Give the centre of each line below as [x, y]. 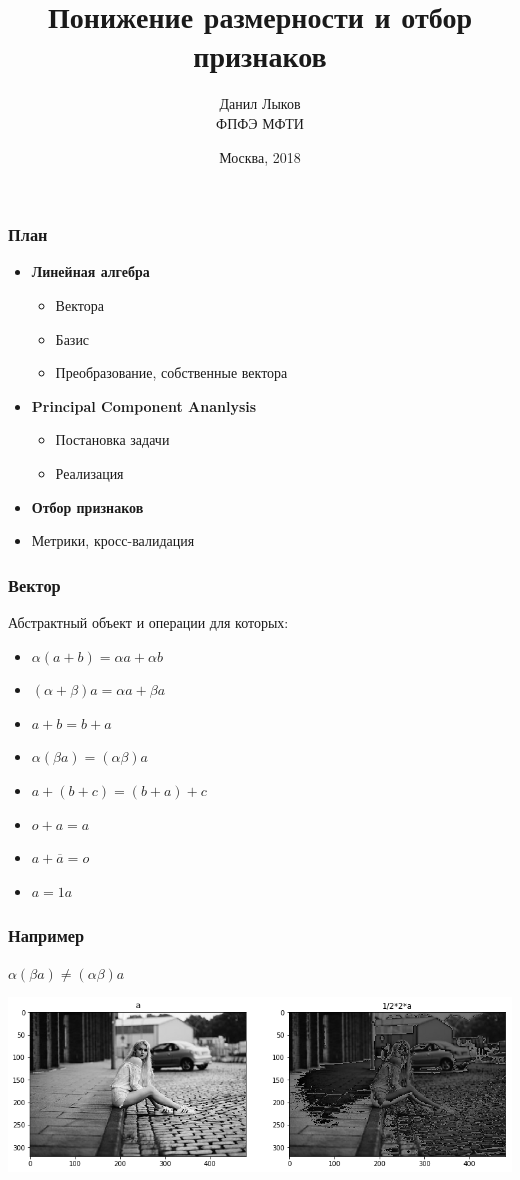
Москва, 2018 [260, 156]
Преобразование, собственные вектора [171, 372]
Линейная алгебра [90, 271]
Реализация [89, 472]
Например [46, 935]
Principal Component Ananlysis [144, 405]
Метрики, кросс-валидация [113, 540]
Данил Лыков [260, 103]
